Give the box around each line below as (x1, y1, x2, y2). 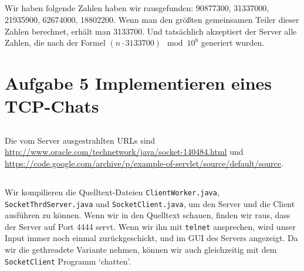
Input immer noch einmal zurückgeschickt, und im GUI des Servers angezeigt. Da (5, 232, 298, 244)
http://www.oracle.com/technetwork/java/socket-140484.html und (5, 145, 244, 158)
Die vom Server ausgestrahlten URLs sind (5, 134, 156, 146)
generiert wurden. (201, 36, 265, 49)
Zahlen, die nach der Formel (5, 36, 106, 49)
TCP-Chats (5, 94, 99, 118)
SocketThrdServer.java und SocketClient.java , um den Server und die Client (5, 197, 295, 209)
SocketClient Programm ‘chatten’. (5, 255, 131, 267)
